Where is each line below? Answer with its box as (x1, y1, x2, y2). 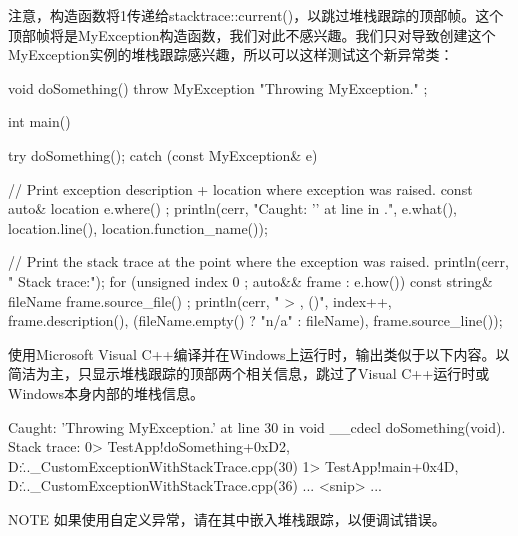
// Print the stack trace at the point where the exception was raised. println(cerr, (8, 251, 509, 272)
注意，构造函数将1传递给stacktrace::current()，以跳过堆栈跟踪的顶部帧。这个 (8, 5, 504, 25)
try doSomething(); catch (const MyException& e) (8, 144, 318, 165)
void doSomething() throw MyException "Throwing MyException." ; (8, 77, 428, 98)
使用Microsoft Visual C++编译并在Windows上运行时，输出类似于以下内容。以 (8, 343, 510, 364)
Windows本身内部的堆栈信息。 (8, 382, 205, 403)
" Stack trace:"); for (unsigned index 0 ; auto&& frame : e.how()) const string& (8, 270, 493, 291)
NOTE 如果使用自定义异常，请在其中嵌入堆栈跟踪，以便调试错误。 (8, 508, 446, 529)
